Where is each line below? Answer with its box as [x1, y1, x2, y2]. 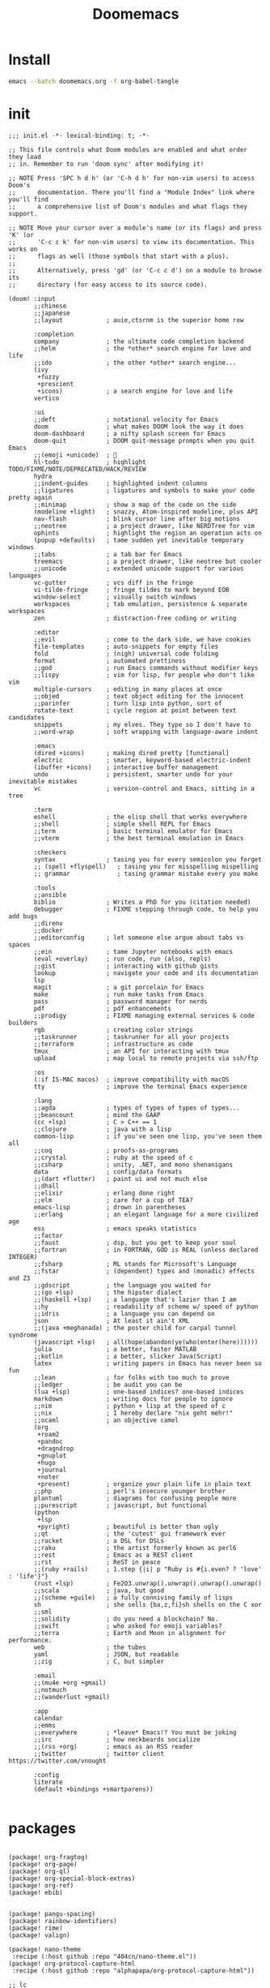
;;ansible [33, 891, 67, 899]
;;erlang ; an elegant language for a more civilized [33, 1210, 259, 1218]
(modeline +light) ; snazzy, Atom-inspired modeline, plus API [33, 508, 259, 516]
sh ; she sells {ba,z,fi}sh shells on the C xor [33, 1600, 263, 1608]
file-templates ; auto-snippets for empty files [33, 642, 219, 651]
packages [8, 1818, 77, 1837]
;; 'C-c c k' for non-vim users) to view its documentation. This [8, 238, 255, 246]
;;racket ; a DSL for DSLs [33, 1536, 164, 1545]
